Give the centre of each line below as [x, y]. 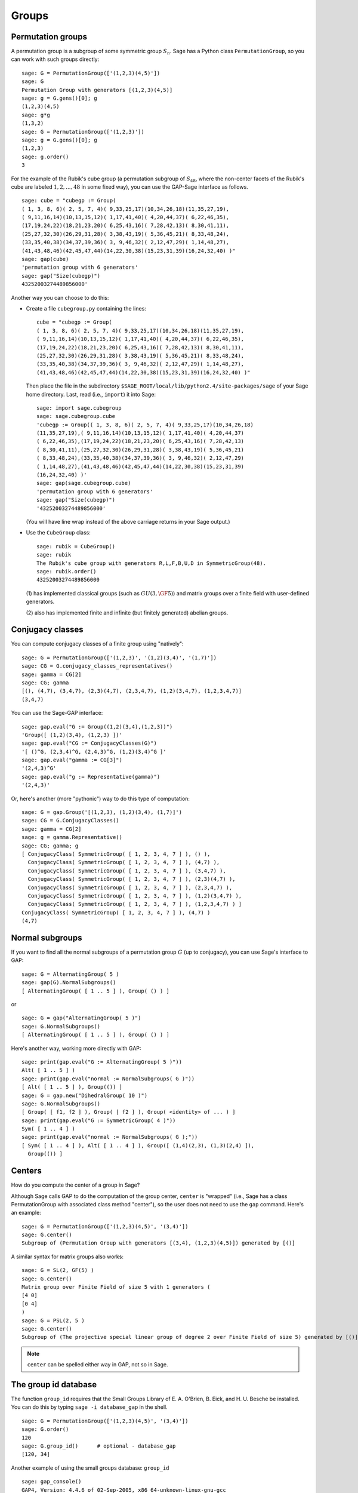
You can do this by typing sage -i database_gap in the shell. [89, 1407]
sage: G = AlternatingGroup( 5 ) [70, 974]
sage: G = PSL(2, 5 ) [53, 1320]
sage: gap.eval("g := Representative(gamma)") [91, 777]
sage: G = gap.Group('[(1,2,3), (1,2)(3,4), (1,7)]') [102, 812]
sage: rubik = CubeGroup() [76, 546]
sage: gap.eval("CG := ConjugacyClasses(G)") [89, 743]
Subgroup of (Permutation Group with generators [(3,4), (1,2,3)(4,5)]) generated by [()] [158, 1243]
